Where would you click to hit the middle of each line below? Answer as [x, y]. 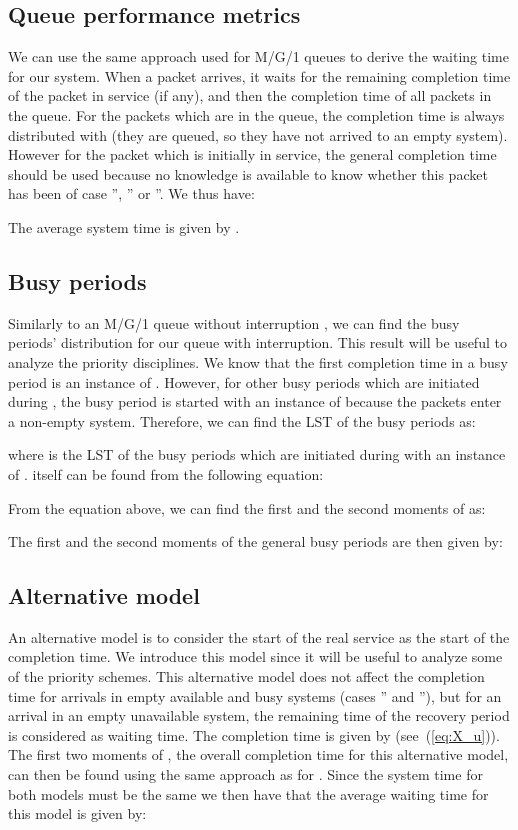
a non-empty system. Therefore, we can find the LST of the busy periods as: [242, 420]
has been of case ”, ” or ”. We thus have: [131, 193]
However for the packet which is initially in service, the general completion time [252, 154]
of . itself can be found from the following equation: [166, 473]
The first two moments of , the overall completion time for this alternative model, [258, 754]
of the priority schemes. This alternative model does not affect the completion [246, 676]
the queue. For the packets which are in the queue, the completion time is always [256, 114]
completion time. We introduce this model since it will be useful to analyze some [255, 656]
